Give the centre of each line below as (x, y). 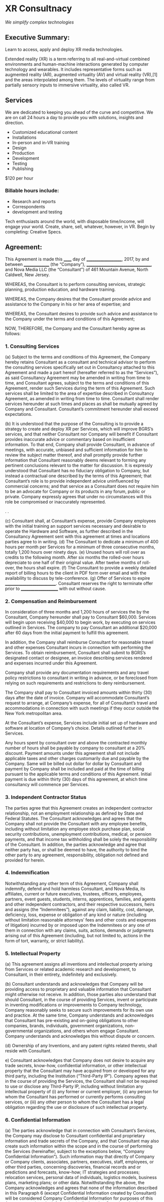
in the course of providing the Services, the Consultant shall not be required (81, 1081)
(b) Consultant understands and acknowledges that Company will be (74, 984)
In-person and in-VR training (41, 142)
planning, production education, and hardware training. (61, 289)
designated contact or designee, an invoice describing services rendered (79, 658)
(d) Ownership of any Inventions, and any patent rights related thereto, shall (81, 1046)
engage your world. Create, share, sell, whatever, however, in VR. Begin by (80, 227)
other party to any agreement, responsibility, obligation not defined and (77, 855)
